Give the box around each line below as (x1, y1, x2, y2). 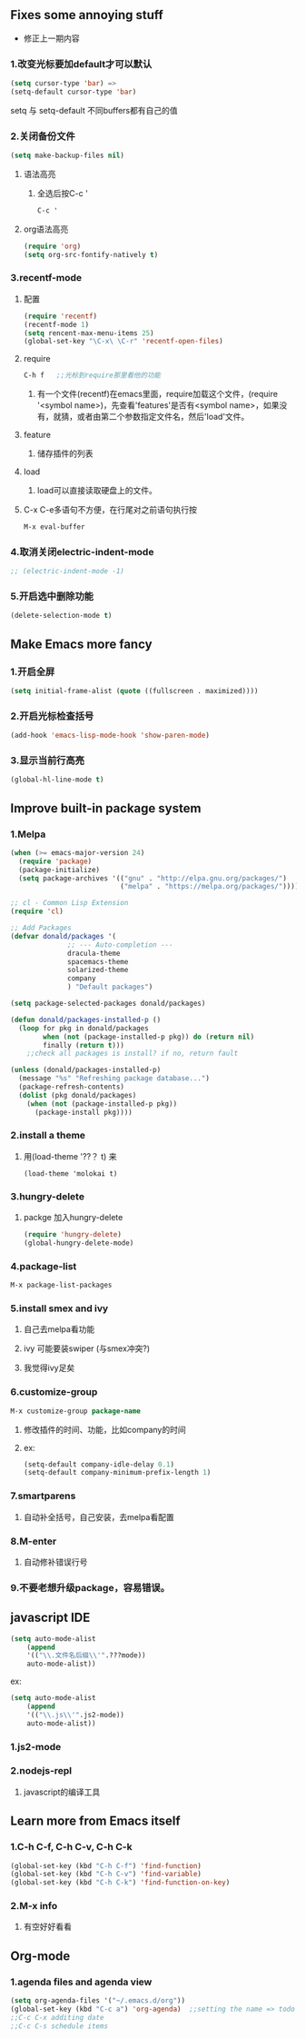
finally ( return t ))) (43, 1040, 125, 1049)
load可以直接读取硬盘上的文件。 (36, 485, 157, 496)
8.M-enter (10, 1535, 57, 1547)
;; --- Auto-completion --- (67, 940, 173, 950)
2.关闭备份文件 (10, 130, 75, 143)
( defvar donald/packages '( (10, 931, 117, 940)
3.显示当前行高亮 (10, 754, 85, 766)
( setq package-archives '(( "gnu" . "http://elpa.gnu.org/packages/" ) (18, 873, 287, 883)
